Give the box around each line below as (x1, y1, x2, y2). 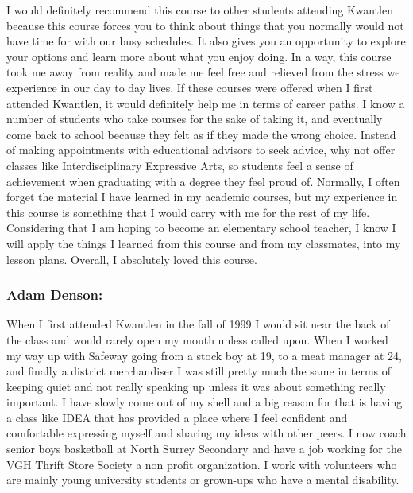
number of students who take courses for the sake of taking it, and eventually (6, 111, 383, 127)
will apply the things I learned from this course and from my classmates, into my (6, 235, 401, 251)
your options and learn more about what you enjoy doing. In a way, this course (6, 48, 392, 64)
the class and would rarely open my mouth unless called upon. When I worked (6, 331, 388, 347)
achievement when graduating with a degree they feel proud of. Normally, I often (6, 173, 400, 189)
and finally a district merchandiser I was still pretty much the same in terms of (6, 363, 392, 379)
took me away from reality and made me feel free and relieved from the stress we (6, 64, 400, 80)
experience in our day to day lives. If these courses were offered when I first (6, 79, 373, 95)
